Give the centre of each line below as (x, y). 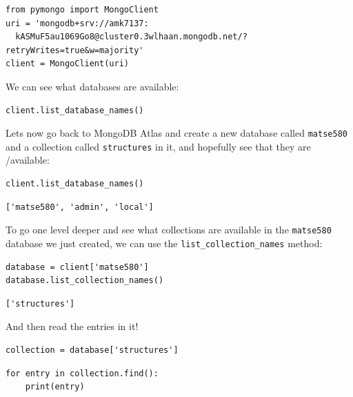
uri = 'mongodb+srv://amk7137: (77, 23)
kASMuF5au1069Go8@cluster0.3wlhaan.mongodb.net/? (131, 37)
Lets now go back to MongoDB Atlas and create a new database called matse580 (176, 133)
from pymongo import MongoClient (82, 10)
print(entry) (55, 387)
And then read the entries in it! (72, 326)
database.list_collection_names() (85, 281)
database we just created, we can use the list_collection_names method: (164, 243)
